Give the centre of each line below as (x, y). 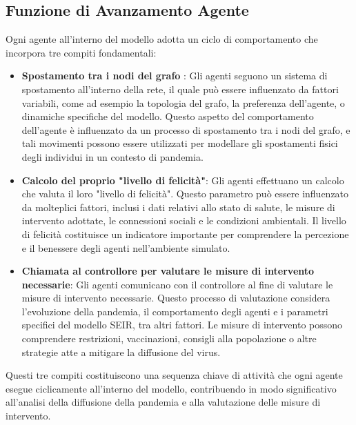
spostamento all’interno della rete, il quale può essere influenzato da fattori (180, 89)
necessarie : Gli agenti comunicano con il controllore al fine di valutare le (177, 284)
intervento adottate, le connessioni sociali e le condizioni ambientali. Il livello (184, 220)
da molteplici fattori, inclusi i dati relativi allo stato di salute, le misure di (178, 207)
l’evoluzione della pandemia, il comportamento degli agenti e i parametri (175, 311)
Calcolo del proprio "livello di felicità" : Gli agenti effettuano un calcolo (183, 180)
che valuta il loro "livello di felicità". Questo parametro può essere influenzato (185, 194)
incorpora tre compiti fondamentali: (81, 52)
